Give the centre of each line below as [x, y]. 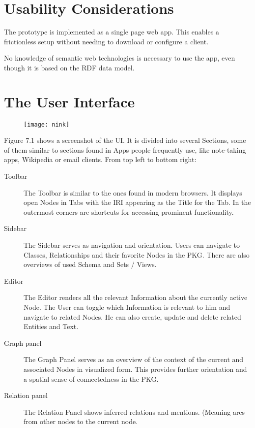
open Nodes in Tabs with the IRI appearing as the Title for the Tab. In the [137, 202]
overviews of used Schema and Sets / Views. [90, 264]
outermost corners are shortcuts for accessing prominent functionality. [129, 212]
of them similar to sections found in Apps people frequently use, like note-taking [125, 149]
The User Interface [70, 101]
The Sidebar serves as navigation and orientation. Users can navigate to [132, 245]
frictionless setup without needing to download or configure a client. [106, 41]
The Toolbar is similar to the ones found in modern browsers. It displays [133, 192]
